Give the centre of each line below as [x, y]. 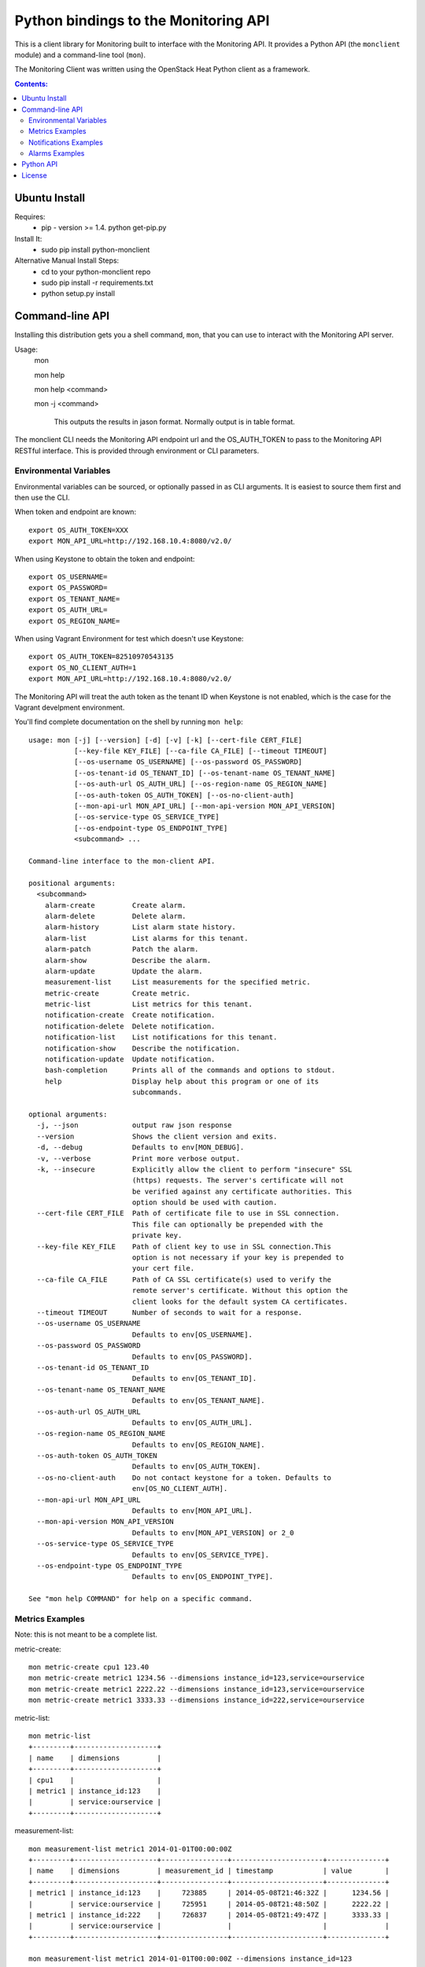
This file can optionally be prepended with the [227, 1224]
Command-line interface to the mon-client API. [122, 861]
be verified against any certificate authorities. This [242, 1191]
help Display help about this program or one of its [182, 1081]
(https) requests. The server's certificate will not [238, 1181]
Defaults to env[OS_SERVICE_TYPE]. [200, 1555]
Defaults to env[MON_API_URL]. [192, 1511]
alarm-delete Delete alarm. [115, 916]
